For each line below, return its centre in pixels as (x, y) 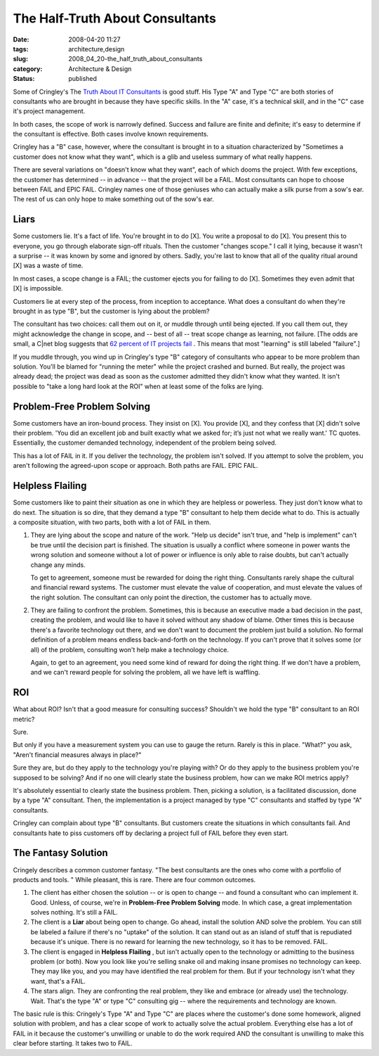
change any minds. (58, 565)
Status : (24, 79)
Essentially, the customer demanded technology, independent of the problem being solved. (145, 443)
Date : (21, 39)
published (83, 79)
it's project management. (49, 111)
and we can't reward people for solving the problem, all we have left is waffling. (145, 673)
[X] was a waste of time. (48, 266)
